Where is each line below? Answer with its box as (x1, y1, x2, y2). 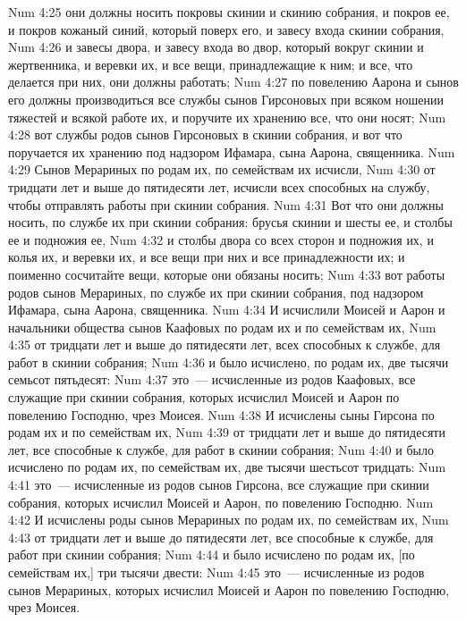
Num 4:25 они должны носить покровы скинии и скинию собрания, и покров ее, (8, 3, 450, 21)
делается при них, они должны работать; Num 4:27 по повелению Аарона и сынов (8, 72, 459, 91)
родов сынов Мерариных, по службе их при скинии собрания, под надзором (8, 282, 424, 301)
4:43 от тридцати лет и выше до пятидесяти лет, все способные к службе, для (8, 527, 434, 546)
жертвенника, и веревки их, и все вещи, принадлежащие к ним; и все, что (8, 55, 413, 73)
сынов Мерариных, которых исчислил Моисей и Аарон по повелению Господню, (8, 580, 450, 599)
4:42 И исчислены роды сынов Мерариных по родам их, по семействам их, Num (8, 510, 449, 529)
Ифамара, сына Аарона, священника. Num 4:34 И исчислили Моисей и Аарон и (8, 300, 445, 319)
